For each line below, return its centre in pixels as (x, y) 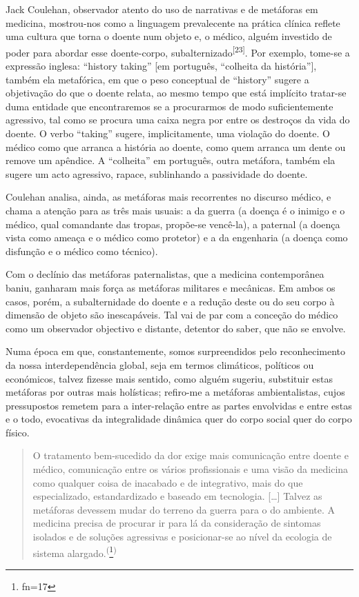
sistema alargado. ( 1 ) (75, 552)
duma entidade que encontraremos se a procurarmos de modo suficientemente (169, 106)
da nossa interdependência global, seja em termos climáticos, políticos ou (160, 364)
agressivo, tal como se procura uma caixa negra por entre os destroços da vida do (178, 120)
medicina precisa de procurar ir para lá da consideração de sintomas (177, 523)
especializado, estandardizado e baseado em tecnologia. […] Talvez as (177, 496)
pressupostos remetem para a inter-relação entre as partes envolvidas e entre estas (179, 405)
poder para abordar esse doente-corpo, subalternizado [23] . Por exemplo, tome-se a (178, 51)
